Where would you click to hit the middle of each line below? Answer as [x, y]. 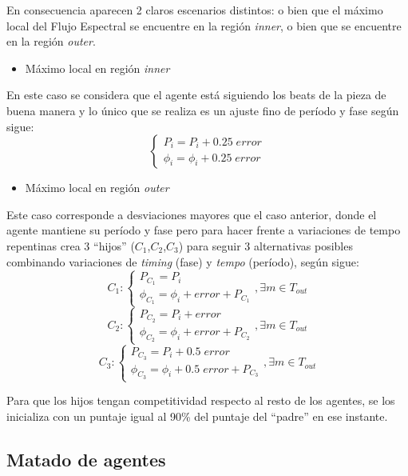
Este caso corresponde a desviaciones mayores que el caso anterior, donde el [192, 214]
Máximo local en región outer [97, 188]
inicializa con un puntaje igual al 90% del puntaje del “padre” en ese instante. [197, 416]
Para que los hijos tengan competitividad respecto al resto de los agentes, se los [201, 400]
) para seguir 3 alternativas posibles [265, 245]
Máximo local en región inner [97, 68]
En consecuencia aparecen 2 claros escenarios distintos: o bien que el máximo [195, 10]
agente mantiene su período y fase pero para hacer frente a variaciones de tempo [204, 230]
